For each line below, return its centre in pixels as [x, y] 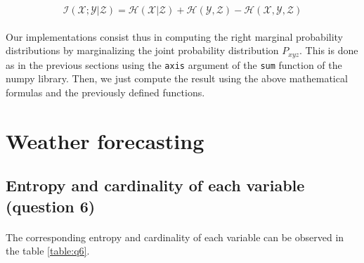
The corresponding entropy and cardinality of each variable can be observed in [175, 237]
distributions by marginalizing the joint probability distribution [142, 50]
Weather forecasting [105, 140]
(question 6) [51, 206]
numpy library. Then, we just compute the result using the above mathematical [177, 78]
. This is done [329, 50]
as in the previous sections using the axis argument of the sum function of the [174, 64]
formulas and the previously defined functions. [105, 92]
